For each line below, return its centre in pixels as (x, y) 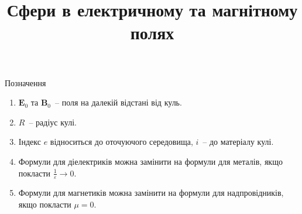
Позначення (25, 82)
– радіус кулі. (53, 122)
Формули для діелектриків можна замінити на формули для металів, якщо (150, 161)
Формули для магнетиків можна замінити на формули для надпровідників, (151, 193)
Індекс (30, 142)
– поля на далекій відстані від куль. (119, 102)
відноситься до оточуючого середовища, (121, 142)
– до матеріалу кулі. (238, 142)
